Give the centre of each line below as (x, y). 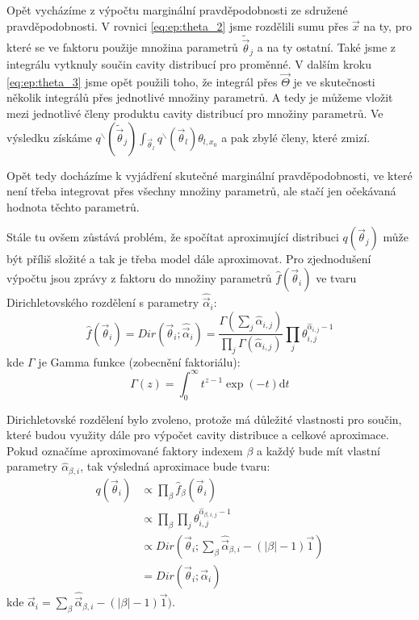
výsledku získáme (49, 137)
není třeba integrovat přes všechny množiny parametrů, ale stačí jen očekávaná (201, 191)
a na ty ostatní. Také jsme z (327, 47)
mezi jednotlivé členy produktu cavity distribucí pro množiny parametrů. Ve (195, 113)
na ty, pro (388, 25)
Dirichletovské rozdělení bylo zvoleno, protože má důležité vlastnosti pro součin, (204, 419)
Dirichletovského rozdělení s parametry (103, 302)
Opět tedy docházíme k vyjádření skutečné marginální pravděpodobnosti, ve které (209, 175)
